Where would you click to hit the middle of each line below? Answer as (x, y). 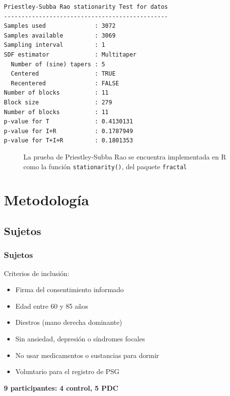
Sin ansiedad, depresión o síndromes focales (80, 338)
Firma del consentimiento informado (69, 289)
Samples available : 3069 (60, 35)
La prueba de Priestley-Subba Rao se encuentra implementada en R (125, 156)
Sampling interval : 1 (55, 45)
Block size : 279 (58, 102)
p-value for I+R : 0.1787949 (68, 131)
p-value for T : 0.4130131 (68, 122)
